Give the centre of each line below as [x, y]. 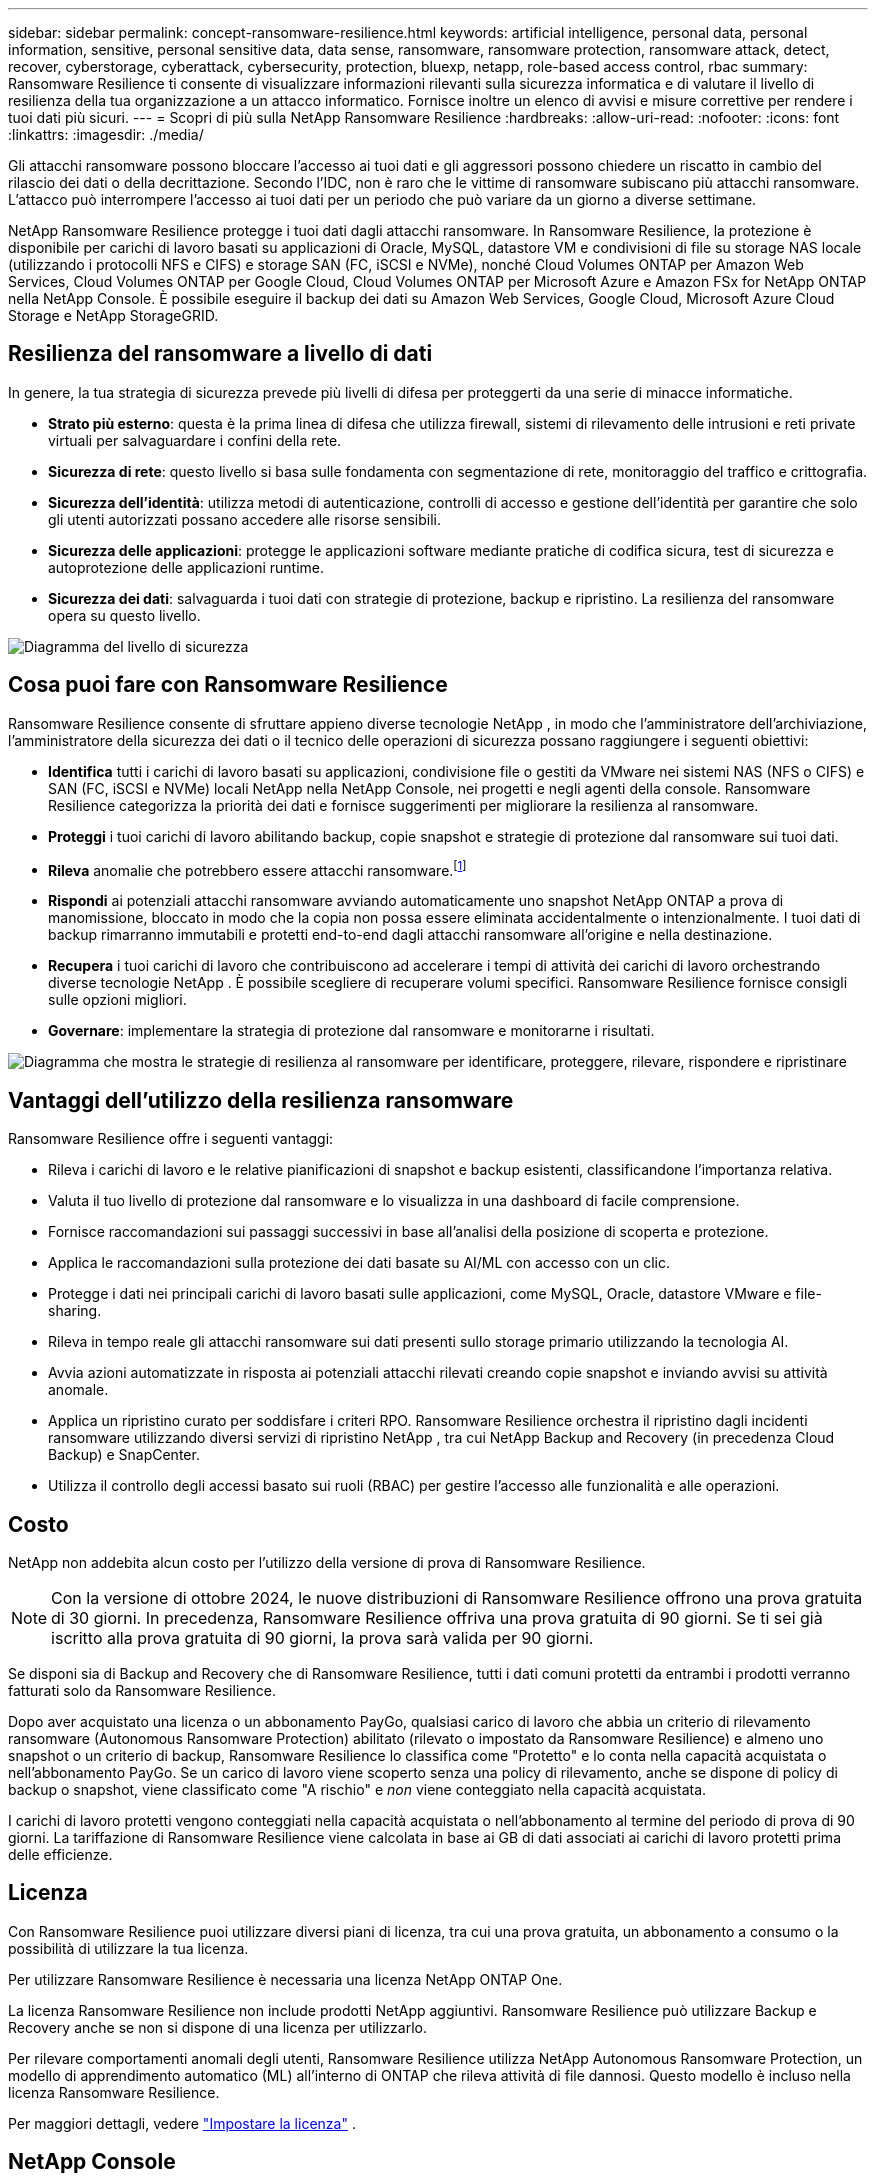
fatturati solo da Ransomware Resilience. [142, 1691]
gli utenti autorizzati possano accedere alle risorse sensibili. [244, 519]
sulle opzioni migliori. [117, 1000]
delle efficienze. [60, 1855]
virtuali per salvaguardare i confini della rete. [195, 440]
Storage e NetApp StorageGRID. [113, 315]
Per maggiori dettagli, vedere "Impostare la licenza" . [182, 2123]
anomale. [78, 1390]
